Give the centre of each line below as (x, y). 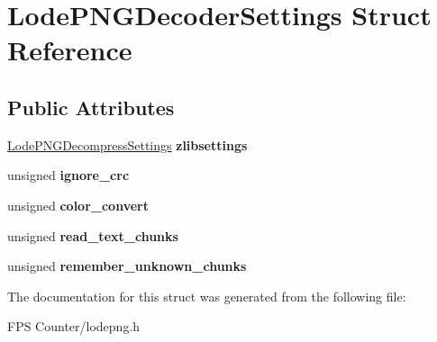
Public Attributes (91, 107)
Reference (70, 50)
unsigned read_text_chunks (93, 235)
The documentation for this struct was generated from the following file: (207, 296)
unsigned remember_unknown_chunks (127, 266)
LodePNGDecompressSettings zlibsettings (127, 144)
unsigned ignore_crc (68, 175)
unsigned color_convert (78, 205)
